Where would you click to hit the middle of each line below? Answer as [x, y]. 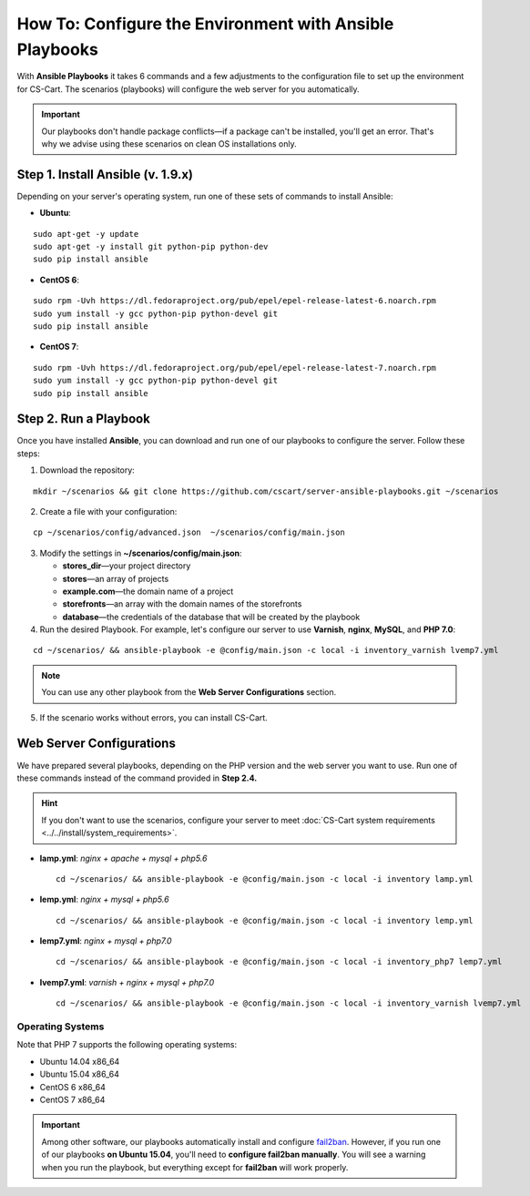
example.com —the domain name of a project [148, 591]
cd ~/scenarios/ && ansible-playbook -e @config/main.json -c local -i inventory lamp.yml [265, 879]
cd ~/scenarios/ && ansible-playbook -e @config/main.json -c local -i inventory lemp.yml [265, 920]
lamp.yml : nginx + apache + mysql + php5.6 [123, 858]
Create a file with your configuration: [108, 511]
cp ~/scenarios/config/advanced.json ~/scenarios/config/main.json [189, 532]
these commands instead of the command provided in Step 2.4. [137, 778]
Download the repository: [87, 470]
